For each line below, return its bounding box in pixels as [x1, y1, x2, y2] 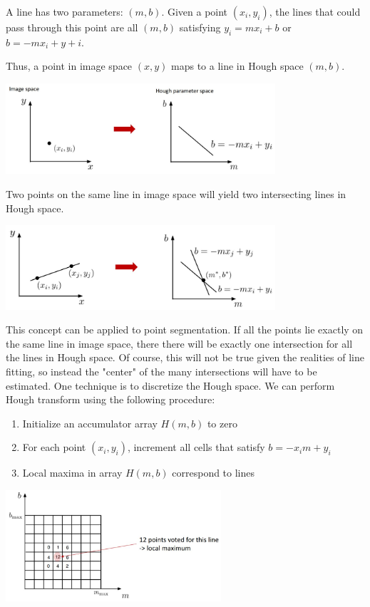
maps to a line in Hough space [171, 58, 304, 73]
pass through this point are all [6, 20, 138, 34]
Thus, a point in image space [6, 58, 133, 73]
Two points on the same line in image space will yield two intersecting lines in [6, 186, 346, 201]
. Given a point [161, 4, 228, 19]
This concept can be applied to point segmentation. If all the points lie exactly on [6, 322, 364, 337]
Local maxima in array [22, 465, 123, 480]
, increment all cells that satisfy [127, 440, 265, 455]
